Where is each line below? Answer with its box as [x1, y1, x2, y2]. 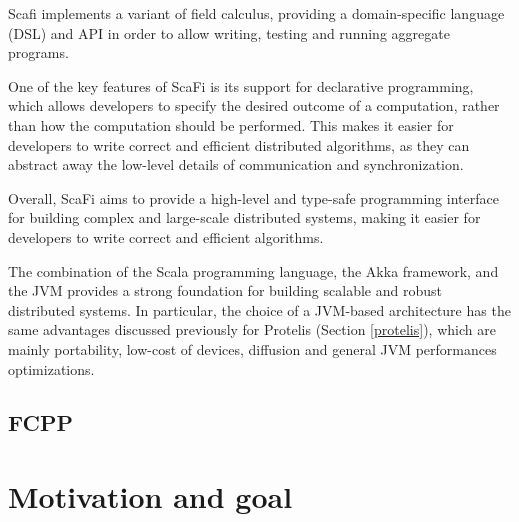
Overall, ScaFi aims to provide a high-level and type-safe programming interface [8, 187, 499, 208]
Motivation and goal [8, 476, 293, 517]
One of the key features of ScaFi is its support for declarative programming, [8, 75, 474, 96]
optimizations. [8, 358, 95, 379]
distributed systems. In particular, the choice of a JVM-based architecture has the [8, 299, 511, 320]
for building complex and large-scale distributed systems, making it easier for [8, 207, 481, 228]
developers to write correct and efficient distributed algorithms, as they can [8, 134, 470, 155]
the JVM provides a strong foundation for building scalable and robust [8, 280, 442, 301]
